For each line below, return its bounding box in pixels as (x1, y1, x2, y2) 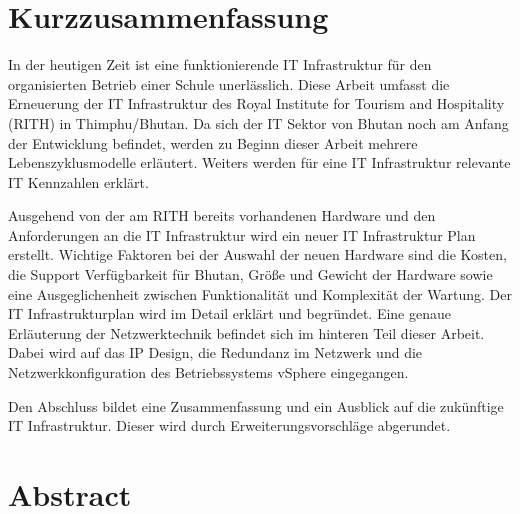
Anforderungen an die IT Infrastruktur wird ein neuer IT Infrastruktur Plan (8, 224, 476, 245)
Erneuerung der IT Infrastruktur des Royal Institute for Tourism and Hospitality (8, 93, 505, 114)
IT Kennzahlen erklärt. (8, 171, 149, 192)
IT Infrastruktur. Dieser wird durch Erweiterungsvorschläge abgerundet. (8, 415, 451, 436)
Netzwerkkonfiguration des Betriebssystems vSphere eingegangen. (8, 362, 409, 383)
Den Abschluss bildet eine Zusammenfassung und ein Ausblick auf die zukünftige (8, 395, 504, 416)
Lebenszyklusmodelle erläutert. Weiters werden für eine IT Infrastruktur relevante (8, 152, 511, 173)
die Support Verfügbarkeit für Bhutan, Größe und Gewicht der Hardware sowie (8, 264, 493, 285)
